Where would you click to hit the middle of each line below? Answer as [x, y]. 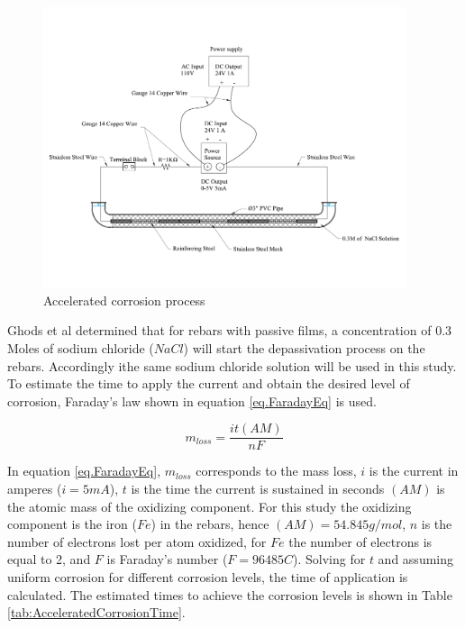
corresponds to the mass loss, [276, 471]
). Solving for [329, 559]
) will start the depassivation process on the [304, 347]
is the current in [414, 471]
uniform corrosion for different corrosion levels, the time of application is [208, 576]
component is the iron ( [73, 524]
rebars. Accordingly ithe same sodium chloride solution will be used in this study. [232, 365]
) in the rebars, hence [210, 524]
